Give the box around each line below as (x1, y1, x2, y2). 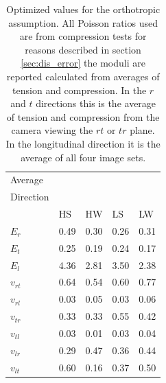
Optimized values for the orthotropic (6, 2, 161, 16)
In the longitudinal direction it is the (5, 136, 161, 150)
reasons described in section (25, 42, 141, 56)
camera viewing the (11, 123, 93, 137)
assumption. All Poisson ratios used (8, 15, 158, 30)
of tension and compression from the (6, 109, 160, 124)
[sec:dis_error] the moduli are (21, 56, 145, 70)
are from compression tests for (19, 29, 147, 43)
